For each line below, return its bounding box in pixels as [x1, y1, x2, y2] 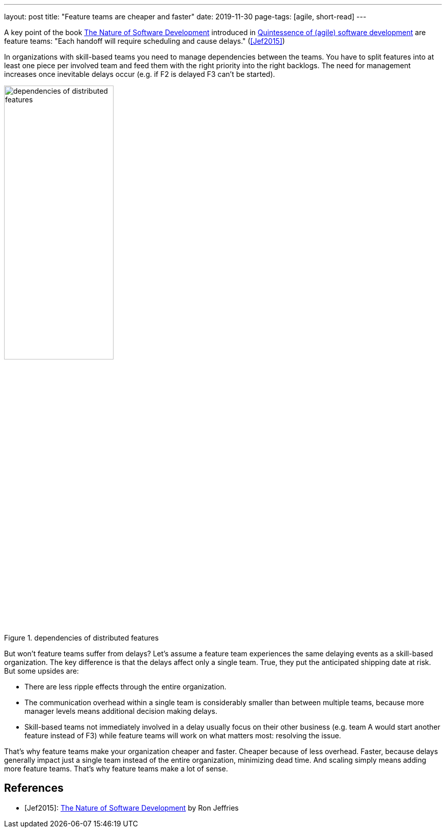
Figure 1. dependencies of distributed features [4, 633, 159, 642]
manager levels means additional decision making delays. [24, 707, 217, 715]
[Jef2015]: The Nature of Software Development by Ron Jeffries [24, 803, 239, 812]
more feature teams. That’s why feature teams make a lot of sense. [4, 764, 228, 773]
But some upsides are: [4, 667, 79, 675]
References [4, 782, 64, 795]
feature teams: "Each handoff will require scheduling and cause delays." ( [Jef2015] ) [4, 37, 285, 45]
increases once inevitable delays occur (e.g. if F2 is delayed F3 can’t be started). [4, 70, 275, 78]
